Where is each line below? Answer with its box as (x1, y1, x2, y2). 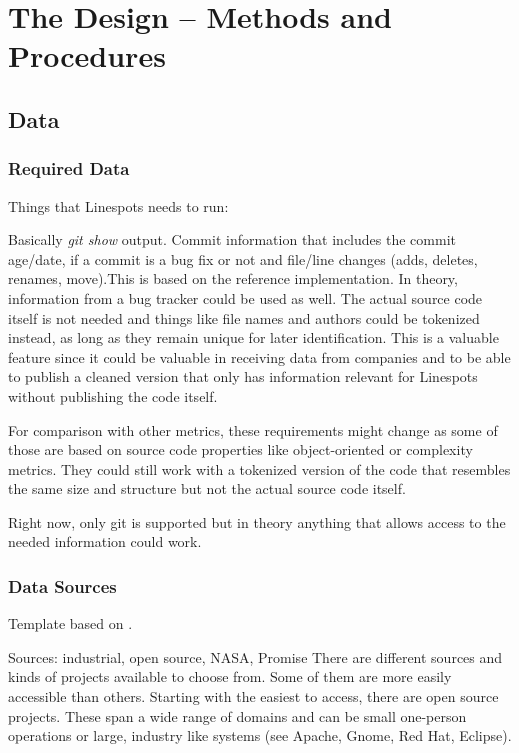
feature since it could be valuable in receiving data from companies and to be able (8, 346, 511, 367)
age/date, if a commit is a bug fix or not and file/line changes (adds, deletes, (8, 248, 478, 269)
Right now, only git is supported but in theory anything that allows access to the (8, 511, 506, 532)
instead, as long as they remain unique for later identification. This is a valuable (8, 327, 499, 348)
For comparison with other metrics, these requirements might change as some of (8, 419, 498, 440)
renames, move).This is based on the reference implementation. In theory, (8, 268, 458, 289)
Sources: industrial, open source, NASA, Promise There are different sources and (8, 646, 503, 667)
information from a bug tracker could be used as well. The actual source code (8, 287, 483, 308)
